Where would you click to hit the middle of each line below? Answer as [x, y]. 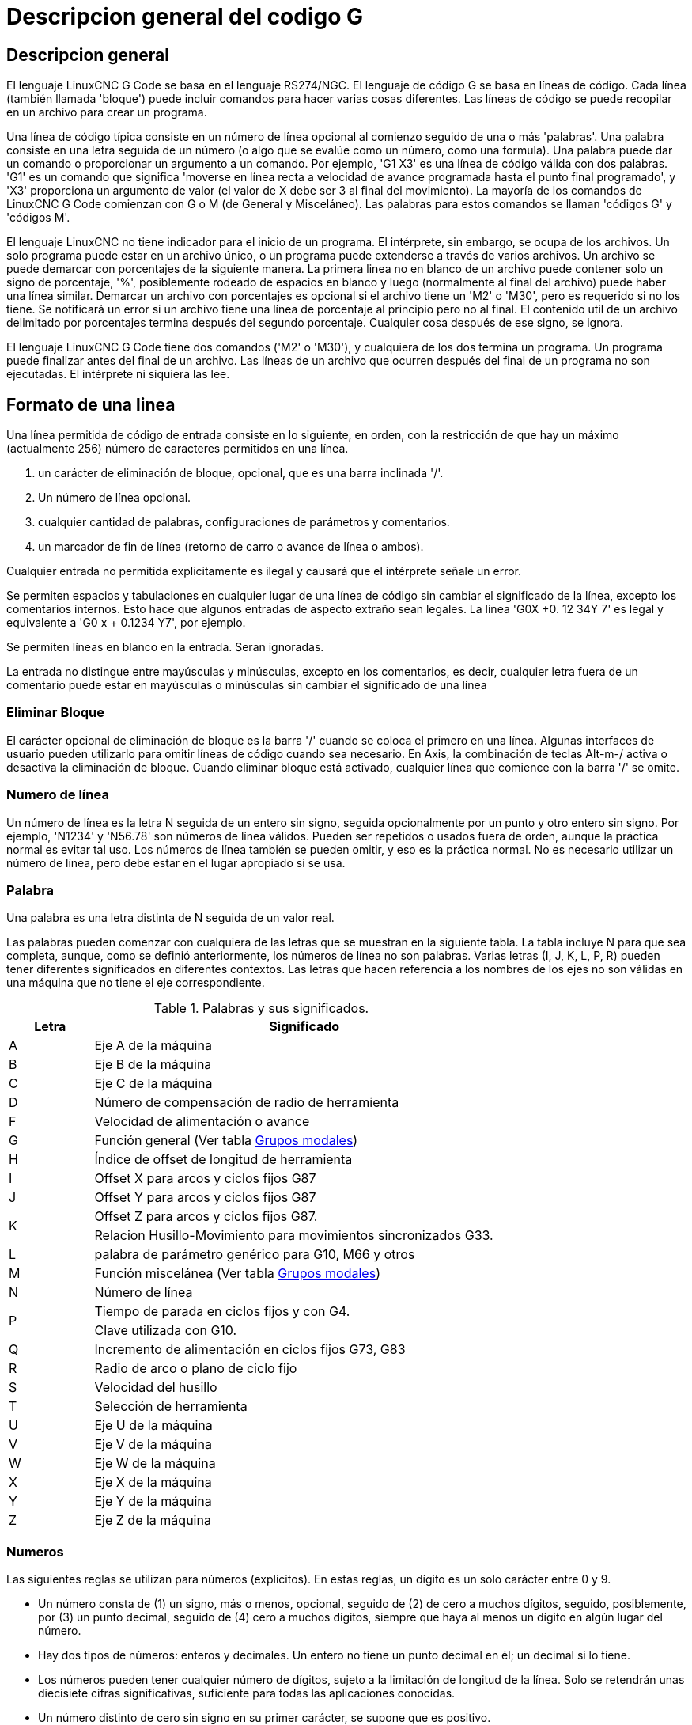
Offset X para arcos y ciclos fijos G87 [205, 1179]
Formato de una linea [91, 404]
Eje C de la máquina [153, 1084]
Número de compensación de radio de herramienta [247, 1103]
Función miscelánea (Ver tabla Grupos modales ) [237, 1274]
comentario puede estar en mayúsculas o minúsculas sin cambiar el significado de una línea [247, 685]
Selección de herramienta [171, 1407]
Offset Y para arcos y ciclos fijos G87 [205, 1198]
